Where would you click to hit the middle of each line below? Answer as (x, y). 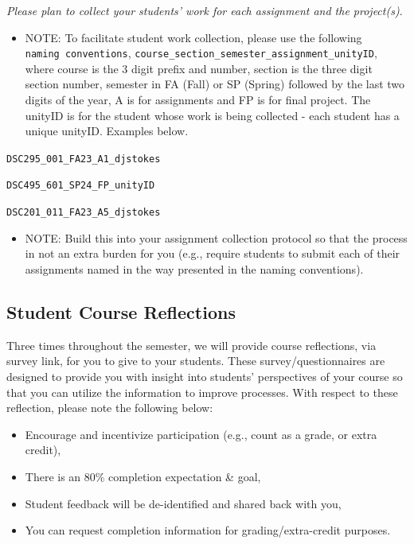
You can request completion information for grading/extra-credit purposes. (208, 530)
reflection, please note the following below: (110, 408)
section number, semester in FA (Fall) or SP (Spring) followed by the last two (215, 84)
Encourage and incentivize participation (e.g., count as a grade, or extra (201, 434)
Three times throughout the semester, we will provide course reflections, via (191, 345)
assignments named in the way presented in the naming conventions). (194, 268)
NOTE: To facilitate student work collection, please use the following (193, 37)
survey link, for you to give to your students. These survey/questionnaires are (196, 361)
